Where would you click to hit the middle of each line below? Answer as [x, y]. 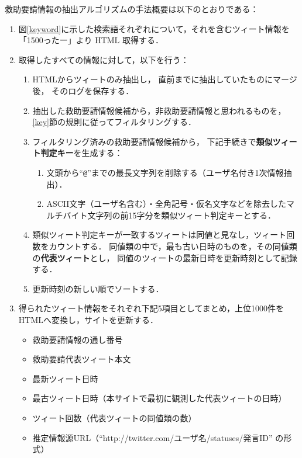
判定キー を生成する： [82, 153]
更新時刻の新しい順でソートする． [98, 288]
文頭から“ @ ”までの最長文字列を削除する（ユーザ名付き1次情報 [165, 172]
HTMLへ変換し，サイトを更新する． [88, 319]
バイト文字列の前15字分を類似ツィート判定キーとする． [169, 215]
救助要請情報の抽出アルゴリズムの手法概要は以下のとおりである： [132, 9]
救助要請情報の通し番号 [78, 339]
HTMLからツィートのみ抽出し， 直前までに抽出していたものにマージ [165, 79]
